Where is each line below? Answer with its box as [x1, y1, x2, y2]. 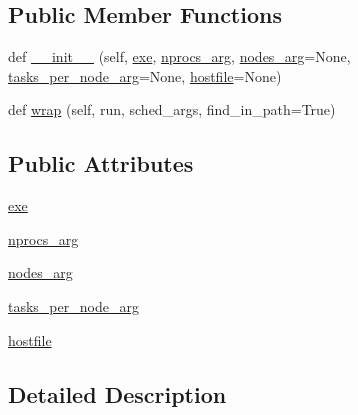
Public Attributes [8, 148, 194, 179]
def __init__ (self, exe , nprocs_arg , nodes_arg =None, [8, 46, 351, 67]
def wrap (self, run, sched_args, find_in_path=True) [8, 99, 336, 120]
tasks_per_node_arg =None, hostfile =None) [8, 65, 282, 86]
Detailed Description [8, 378, 227, 409]
